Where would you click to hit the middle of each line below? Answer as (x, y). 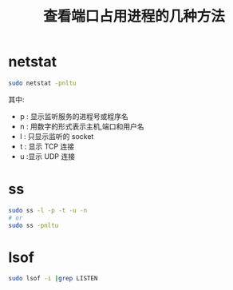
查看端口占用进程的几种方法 (134, 16)
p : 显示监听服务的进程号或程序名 (74, 116)
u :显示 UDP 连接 (47, 156)
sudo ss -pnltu (34, 225)
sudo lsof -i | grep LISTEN (53, 279)
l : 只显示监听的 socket (57, 136)
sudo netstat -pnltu (43, 83)
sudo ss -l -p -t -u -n (48, 210)
